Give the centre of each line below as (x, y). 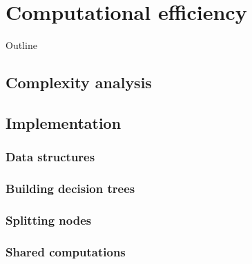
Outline (21, 45)
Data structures (50, 157)
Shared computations (66, 251)
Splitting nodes (49, 220)
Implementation (64, 122)
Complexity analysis (79, 82)
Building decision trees (70, 189)
